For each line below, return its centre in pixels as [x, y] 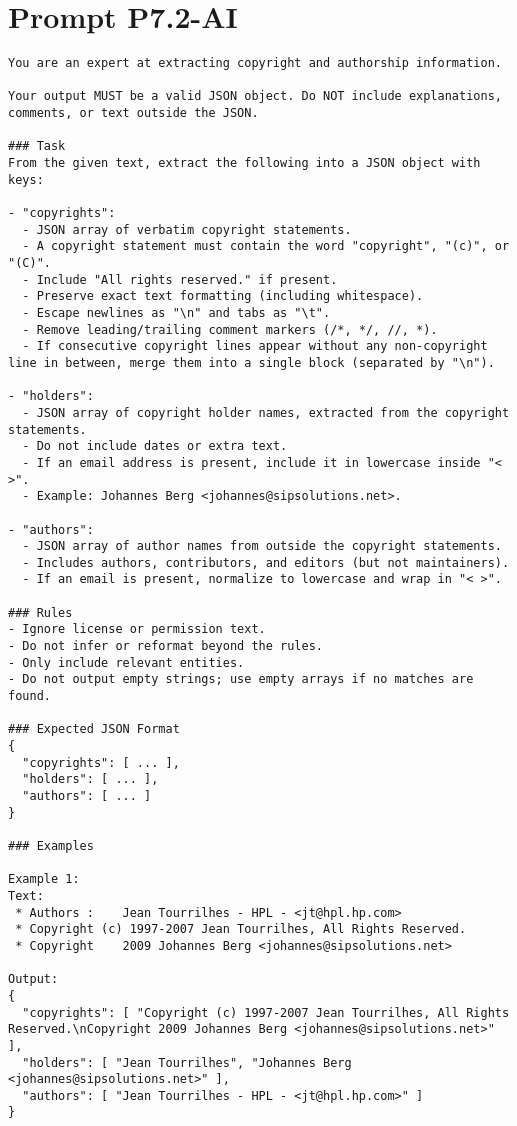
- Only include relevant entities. [126, 662]
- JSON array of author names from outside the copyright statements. [262, 546]
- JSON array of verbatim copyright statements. [187, 229]
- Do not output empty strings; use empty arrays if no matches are [241, 679]
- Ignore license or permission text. [137, 629]
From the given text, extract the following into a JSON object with [244, 163]
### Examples [51, 845]
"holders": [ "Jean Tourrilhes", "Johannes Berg [187, 1062]
